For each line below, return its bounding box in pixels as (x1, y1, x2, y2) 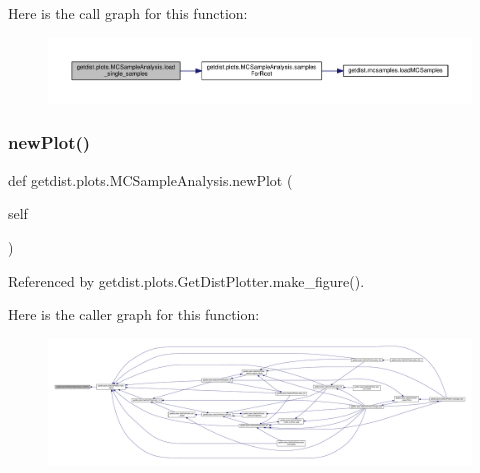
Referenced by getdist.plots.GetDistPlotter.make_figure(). (8, 270, 365, 291)
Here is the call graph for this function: (8, 3, 248, 23)
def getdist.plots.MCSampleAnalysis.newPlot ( (8, 169, 293, 190)
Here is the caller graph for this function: (8, 304, 260, 325)
